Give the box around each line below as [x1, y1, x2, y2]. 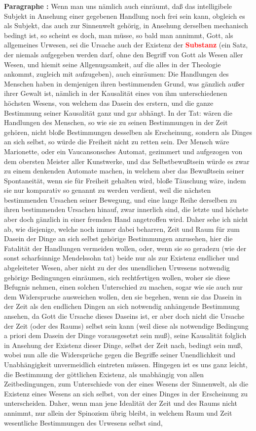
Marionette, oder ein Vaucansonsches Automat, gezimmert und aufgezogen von [4, 146, 243, 156]
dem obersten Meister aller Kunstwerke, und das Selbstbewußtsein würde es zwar [4, 156, 250, 166]
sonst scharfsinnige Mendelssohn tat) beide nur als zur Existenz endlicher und [4, 253, 239, 263]
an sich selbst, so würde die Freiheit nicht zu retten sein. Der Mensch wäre [4, 136, 229, 147]
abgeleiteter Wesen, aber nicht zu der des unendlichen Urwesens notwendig [4, 262, 230, 273]
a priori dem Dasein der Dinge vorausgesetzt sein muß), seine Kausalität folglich [4, 330, 247, 341]
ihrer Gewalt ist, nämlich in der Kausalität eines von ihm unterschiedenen [4, 88, 227, 98]
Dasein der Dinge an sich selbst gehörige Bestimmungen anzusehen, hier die [4, 233, 233, 244]
